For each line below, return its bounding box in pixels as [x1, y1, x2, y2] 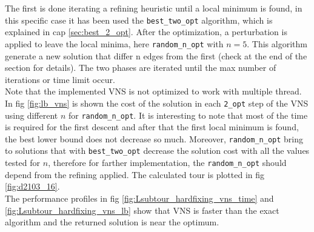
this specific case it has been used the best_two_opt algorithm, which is [5, 13, 273, 26]
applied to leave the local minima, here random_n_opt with [5, 37, 224, 50]
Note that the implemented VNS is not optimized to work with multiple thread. [5, 85, 302, 98]
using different [5, 108, 58, 121]
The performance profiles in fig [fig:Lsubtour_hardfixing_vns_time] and [5, 191, 274, 204]
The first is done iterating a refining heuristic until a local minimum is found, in [5, 2, 302, 14]
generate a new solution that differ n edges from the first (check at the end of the [5, 49, 307, 62]
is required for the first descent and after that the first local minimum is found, [5, 121, 299, 133]
